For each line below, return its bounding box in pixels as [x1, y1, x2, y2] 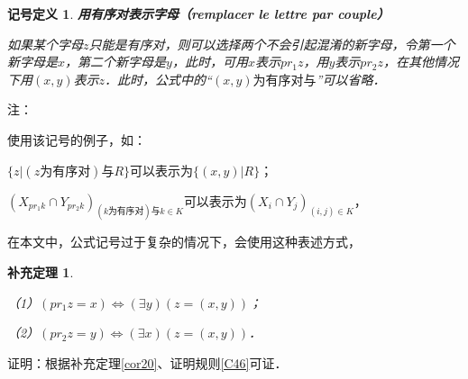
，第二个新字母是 [65, 52, 167, 71]
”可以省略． [316, 69, 386, 88]
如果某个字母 [7, 34, 83, 53]
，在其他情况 [382, 52, 459, 71]
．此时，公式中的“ [105, 69, 212, 88]
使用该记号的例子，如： [7, 130, 146, 149]
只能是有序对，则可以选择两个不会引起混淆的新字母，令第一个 [88, 34, 455, 53]
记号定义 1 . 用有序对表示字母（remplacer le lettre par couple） [7, 5, 390, 23]
